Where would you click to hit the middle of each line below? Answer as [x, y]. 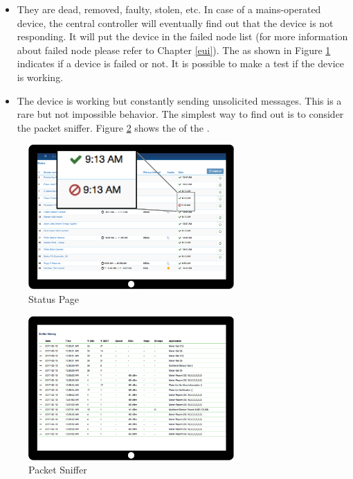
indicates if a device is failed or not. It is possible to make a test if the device [180, 63]
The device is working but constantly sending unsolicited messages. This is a [179, 100]
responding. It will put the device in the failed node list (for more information [182, 36]
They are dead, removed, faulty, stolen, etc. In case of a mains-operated [169, 9]
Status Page [54, 298]
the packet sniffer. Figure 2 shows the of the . [113, 127]
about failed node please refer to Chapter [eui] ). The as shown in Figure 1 [174, 50]
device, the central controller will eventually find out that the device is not [175, 23]
